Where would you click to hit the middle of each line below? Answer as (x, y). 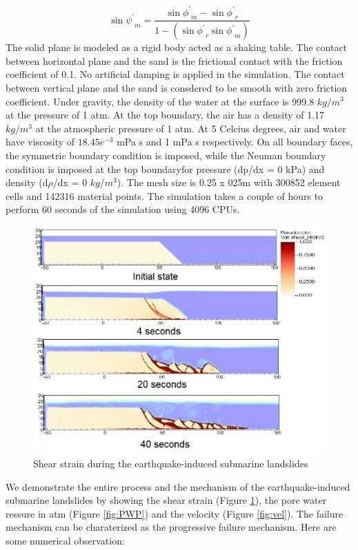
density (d (27, 182)
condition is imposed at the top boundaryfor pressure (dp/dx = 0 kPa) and (165, 169)
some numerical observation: (65, 540)
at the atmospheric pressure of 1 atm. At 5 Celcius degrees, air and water (191, 128)
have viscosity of (40, 142)
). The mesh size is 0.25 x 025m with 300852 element (229, 182)
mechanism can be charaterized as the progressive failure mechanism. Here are (171, 527)
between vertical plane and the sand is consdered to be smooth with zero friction (177, 87)
